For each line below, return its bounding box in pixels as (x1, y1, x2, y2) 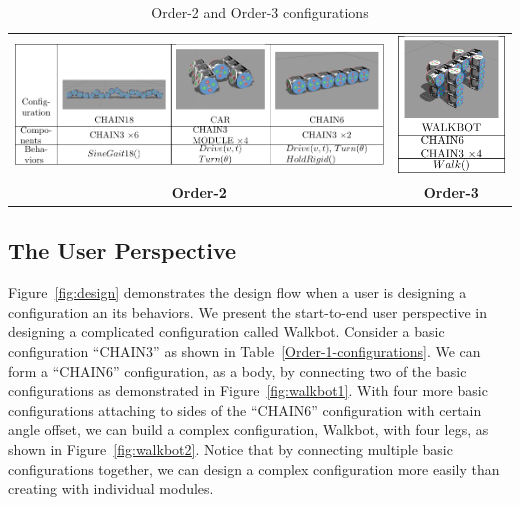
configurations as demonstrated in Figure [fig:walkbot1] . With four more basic (8, 380, 488, 401)
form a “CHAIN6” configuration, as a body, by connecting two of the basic (8, 360, 467, 381)
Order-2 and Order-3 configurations (151, 2, 369, 22)
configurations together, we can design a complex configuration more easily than (8, 458, 500, 479)
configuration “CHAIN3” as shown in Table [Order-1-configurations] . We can (8, 341, 481, 362)
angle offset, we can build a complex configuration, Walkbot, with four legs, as (8, 419, 489, 440)
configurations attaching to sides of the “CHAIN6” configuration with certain (8, 399, 482, 420)
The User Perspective (8, 235, 237, 266)
